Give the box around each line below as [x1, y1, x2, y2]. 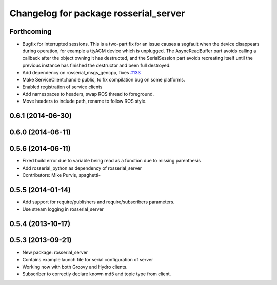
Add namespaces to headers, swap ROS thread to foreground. [22, 91, 154, 97]
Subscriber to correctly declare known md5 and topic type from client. [22, 271, 171, 277]
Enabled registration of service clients [22, 84, 103, 90]
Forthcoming [9, 27, 52, 36]
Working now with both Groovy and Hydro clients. [22, 263, 128, 270]
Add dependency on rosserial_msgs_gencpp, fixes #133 [22, 69, 141, 75]
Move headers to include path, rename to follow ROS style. [22, 98, 147, 105]
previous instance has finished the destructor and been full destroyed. [22, 62, 171, 69]
